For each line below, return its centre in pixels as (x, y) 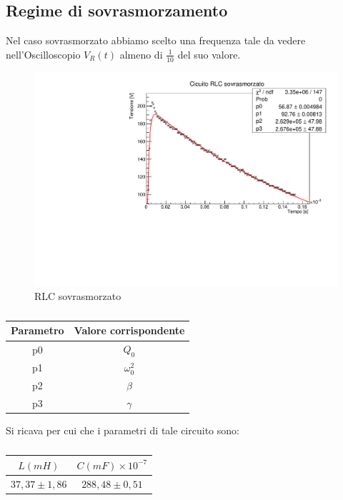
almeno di (141, 54)
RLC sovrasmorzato (78, 295)
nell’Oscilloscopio (43, 54)
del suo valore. (209, 54)
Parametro (38, 330)
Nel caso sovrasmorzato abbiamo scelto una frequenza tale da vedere (156, 40)
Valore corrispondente (129, 330)
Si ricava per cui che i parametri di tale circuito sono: (123, 430)
